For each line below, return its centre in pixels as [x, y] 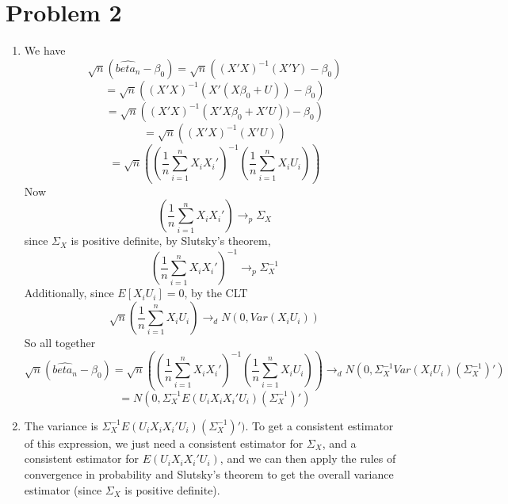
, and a [339, 443]
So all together [60, 343]
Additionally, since [69, 293]
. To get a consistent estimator [319, 425]
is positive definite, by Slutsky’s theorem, [171, 241]
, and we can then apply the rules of [308, 458]
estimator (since [63, 489]
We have [45, 50]
